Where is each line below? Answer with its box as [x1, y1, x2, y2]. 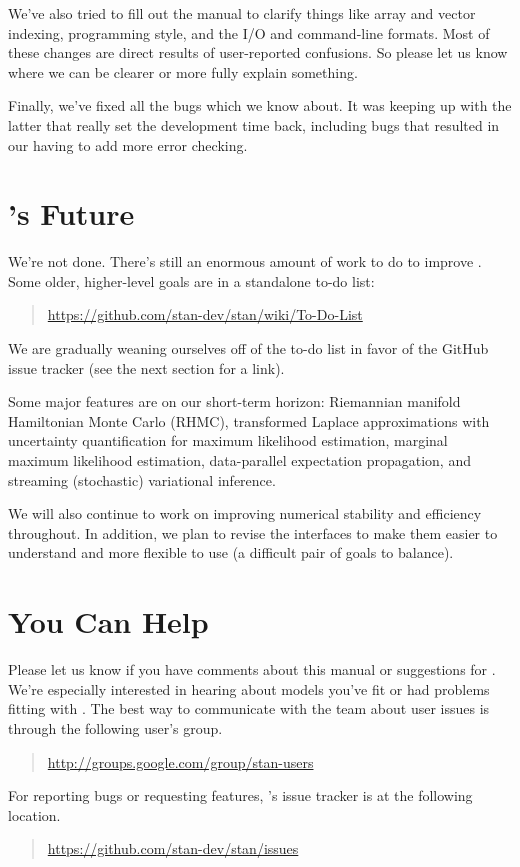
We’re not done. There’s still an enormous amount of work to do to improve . [8, 251, 482, 272]
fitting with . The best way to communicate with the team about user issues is [8, 698, 490, 719]
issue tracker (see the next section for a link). [8, 357, 285, 378]
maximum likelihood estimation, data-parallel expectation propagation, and [8, 450, 471, 471]
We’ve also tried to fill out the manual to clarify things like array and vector [8, 3, 476, 23]
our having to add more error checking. [8, 134, 248, 155]
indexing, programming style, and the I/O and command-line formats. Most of [8, 22, 490, 43]
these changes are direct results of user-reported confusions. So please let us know [8, 42, 508, 63]
